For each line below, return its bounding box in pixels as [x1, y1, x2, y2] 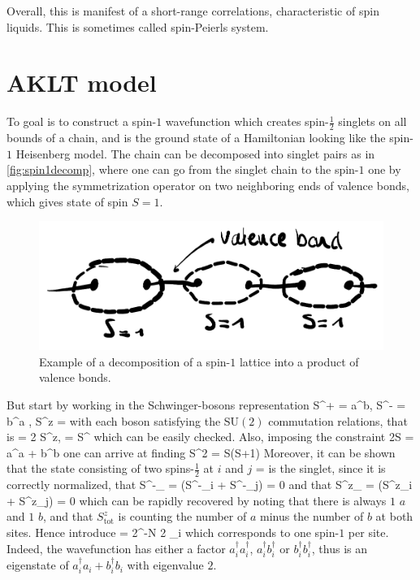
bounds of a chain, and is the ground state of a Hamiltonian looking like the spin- [6, 129, 414, 146]
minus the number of [259, 508, 364, 525]
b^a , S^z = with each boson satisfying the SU [6, 412, 240, 429]
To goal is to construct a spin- [6, 113, 157, 130]
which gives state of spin [6, 193, 128, 210]
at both [375, 508, 414, 525]
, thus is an [311, 539, 368, 556]
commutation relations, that [268, 412, 408, 429]
